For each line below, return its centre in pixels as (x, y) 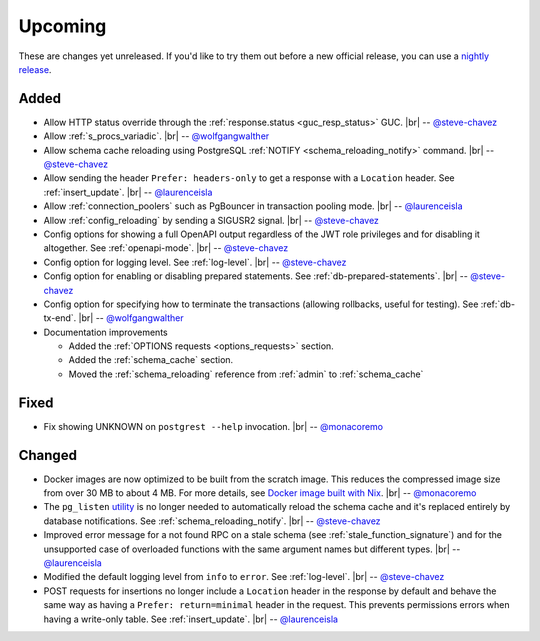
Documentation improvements (106, 332)
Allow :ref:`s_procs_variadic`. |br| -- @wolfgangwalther (156, 136)
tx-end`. (60, 318)
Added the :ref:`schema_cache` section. (151, 360)
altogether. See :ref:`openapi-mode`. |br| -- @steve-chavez (166, 248)
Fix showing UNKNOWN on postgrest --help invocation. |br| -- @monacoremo (213, 426)
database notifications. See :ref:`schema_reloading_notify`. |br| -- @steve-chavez (212, 521)
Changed (47, 455)
